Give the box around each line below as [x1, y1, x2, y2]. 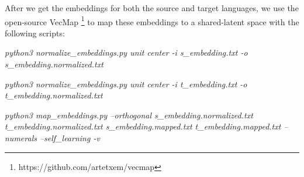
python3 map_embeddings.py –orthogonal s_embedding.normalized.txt [5, 108, 253, 121]
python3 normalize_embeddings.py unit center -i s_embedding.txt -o [5, 46, 248, 59]
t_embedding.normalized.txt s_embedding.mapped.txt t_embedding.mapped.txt [5, 120, 281, 132]
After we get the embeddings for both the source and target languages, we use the [5, 2, 299, 13]
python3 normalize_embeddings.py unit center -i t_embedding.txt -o [5, 77, 247, 90]
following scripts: [5, 26, 65, 39]
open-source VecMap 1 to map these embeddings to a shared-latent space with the [5, 13, 299, 28]
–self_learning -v [39, 132, 100, 144]
